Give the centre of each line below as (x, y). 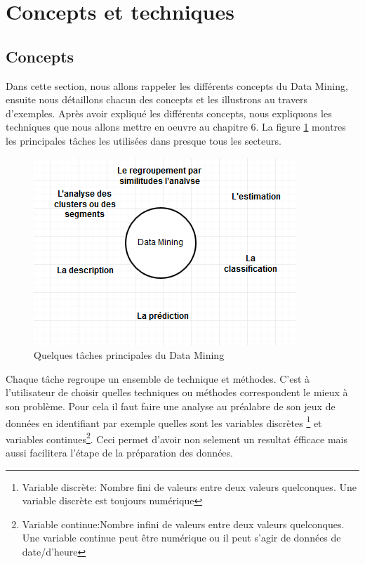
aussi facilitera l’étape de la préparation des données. (119, 453)
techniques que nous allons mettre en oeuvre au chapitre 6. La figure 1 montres (176, 127)
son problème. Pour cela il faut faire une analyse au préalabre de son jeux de (171, 406)
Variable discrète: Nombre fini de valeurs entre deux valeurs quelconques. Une (189, 486)
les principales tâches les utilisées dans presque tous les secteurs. (144, 140)
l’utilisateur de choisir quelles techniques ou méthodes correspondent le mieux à (177, 392)
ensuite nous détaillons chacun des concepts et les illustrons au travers (157, 99)
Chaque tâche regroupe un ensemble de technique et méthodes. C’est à (158, 378)
